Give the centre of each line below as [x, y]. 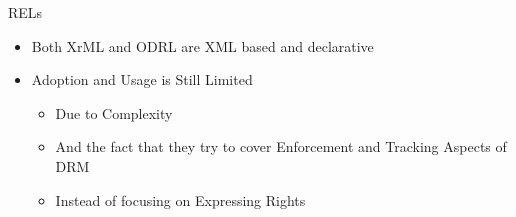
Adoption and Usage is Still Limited [142, 79]
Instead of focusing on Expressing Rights [180, 199]
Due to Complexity [114, 112]
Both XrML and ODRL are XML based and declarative [202, 45]
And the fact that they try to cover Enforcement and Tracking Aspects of [281, 146]
